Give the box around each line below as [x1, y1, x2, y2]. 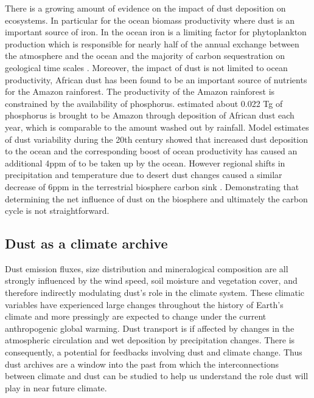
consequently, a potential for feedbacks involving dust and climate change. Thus [5, 346, 302, 359]
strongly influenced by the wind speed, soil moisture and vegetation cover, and [5, 274, 298, 287]
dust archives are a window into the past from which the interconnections [5, 357, 279, 370]
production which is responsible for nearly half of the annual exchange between [5, 37, 299, 50]
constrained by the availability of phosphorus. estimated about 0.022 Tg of [5, 97, 283, 109]
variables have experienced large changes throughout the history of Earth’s [5, 298, 284, 311]
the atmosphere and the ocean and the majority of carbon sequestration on [5, 49, 285, 62]
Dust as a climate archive [5, 234, 168, 253]
